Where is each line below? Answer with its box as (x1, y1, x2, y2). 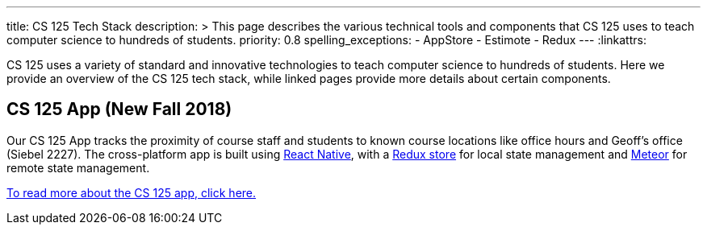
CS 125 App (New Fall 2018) (6, 99, 232, 120)
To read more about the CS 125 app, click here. (6, 185, 257, 200)
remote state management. (6, 160, 150, 175)
